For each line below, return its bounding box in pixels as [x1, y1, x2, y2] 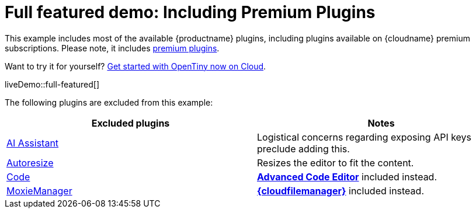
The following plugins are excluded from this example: [5, 97, 213, 107]
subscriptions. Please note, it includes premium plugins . [5, 43, 220, 53]
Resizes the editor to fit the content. [257, 156, 414, 169]
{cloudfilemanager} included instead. [257, 184, 424, 197]
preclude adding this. [257, 142, 350, 155]
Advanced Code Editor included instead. [257, 170, 437, 183]
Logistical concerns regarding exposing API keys [257, 131, 472, 143]
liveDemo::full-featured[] [5, 79, 99, 89]
